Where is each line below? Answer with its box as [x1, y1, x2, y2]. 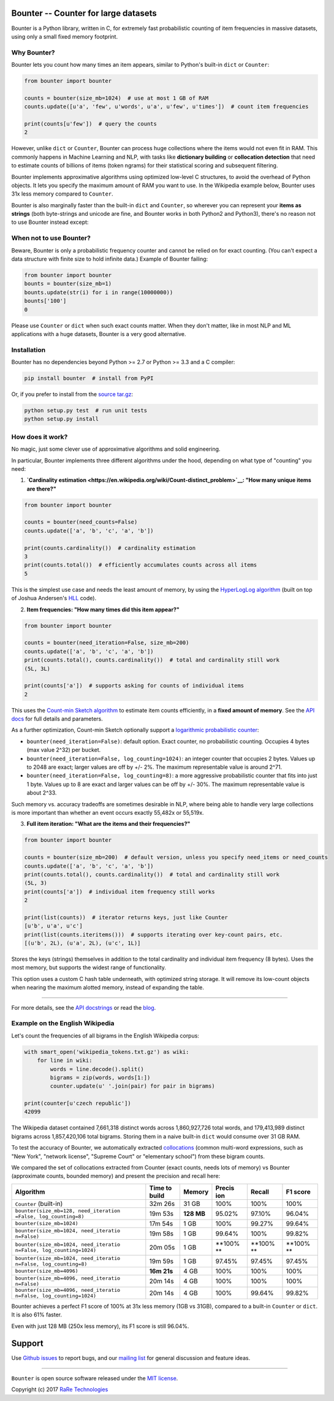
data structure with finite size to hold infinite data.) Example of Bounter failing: [11, 255, 208, 263]
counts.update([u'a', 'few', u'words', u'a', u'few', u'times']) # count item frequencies [24, 103, 309, 110]
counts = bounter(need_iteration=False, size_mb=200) [24, 639, 189, 646]
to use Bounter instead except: [11, 218, 89, 226]
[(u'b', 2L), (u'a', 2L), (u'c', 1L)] [24, 940, 141, 947]
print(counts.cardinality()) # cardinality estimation [24, 544, 196, 551]
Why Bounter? [11, 48, 55, 56]
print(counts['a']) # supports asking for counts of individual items [24, 682, 245, 689]
